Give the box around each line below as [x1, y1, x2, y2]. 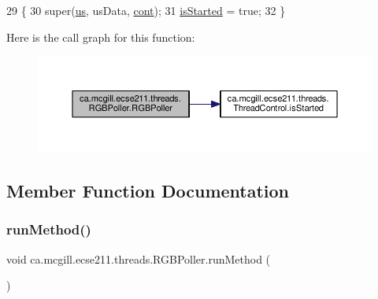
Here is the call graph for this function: [6, 28, 195, 45]
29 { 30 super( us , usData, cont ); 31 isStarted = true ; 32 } [6, 2, 286, 18]
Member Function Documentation [6, 179, 290, 203]
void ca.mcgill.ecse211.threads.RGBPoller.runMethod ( [6, 250, 271, 267]
